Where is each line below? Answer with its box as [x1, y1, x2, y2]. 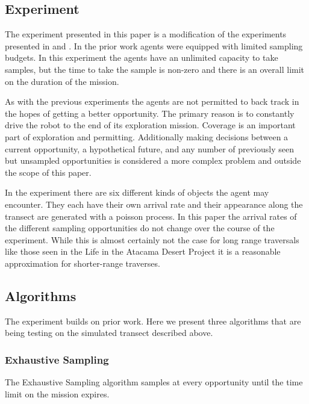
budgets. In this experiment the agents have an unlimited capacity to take [5, 51, 278, 64]
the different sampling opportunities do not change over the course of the [5, 222, 275, 234]
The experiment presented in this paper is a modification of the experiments [5, 28, 287, 40]
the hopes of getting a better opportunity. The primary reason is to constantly [5, 107, 295, 119]
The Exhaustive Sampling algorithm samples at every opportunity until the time [5, 376, 303, 388]
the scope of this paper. [5, 166, 92, 178]
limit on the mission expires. [5, 387, 110, 400]
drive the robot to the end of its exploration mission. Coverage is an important [5, 119, 296, 131]
